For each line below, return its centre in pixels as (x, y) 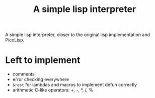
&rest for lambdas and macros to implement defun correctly (75, 85)
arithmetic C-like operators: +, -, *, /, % (53, 90)
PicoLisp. (15, 40)
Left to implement (43, 60)
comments (23, 74)
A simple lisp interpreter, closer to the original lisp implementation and (77, 35)
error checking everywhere (41, 79)
